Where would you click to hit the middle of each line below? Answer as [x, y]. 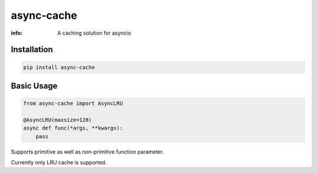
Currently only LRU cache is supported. [59, 162]
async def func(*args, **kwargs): [73, 128]
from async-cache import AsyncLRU [73, 104]
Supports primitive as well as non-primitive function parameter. [87, 152]
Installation [32, 50]
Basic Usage [34, 86]
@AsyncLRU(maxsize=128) [58, 120]
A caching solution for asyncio [94, 33]
